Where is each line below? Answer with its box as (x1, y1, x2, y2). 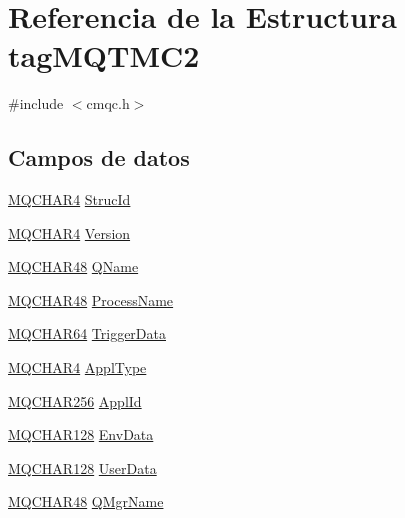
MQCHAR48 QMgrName (8, 491, 164, 512)
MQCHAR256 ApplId (8, 390, 142, 411)
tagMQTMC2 (8, 35, 200, 76)
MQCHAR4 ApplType (8, 357, 147, 378)
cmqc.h (86, 93, 130, 114)
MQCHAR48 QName (8, 256, 139, 277)
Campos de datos (8, 142, 190, 173)
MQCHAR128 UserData (8, 457, 157, 478)
